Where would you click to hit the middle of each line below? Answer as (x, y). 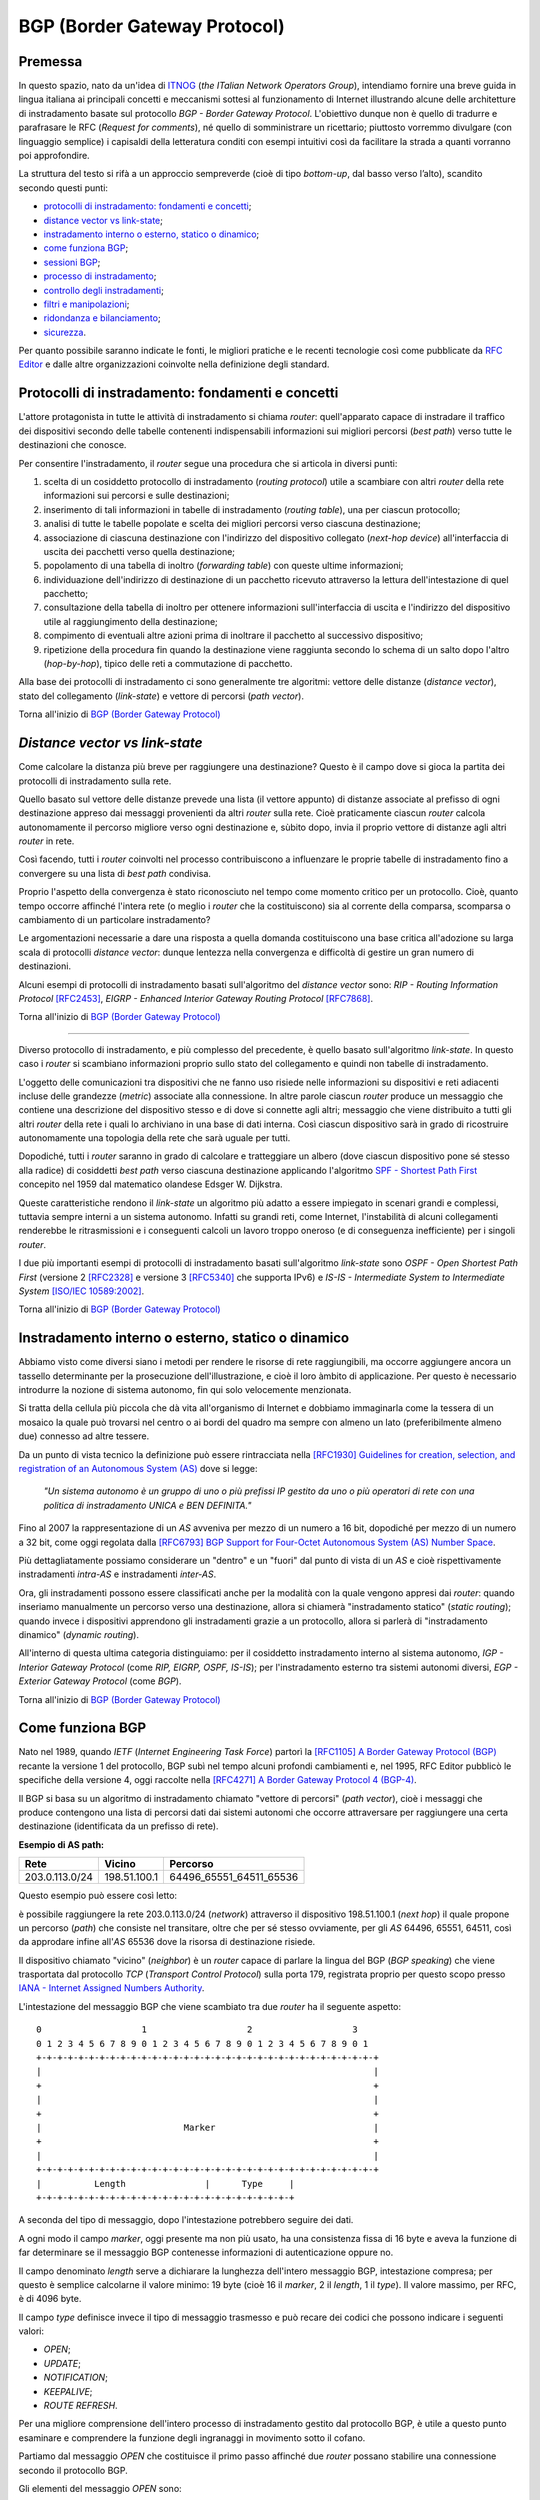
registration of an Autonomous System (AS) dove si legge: (138, 1469)
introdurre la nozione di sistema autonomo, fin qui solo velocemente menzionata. (185, 1390)
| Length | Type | (165, 2183)
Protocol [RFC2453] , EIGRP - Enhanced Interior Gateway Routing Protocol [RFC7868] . (196, 998)
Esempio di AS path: (61, 1844)
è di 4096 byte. (50, 2299)
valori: (31, 2331)
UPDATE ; (62, 2363)
